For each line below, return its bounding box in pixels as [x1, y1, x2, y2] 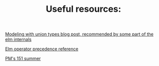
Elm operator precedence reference [5, 46, 79, 52]
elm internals [5, 36, 32, 42]
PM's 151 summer [5, 56, 41, 62]
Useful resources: [45, 3, 122, 15]
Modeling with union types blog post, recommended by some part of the [5, 31, 154, 37]
